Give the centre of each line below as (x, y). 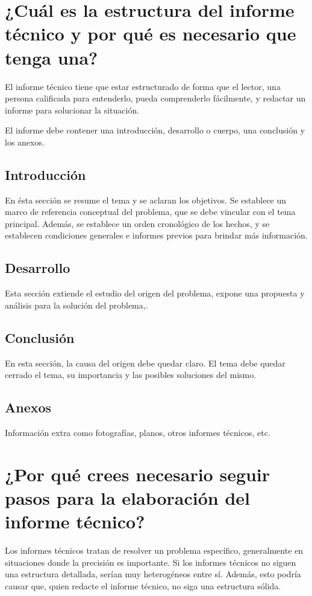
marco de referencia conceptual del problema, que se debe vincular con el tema (150, 212)
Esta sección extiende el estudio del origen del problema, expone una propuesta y (155, 293)
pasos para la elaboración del (127, 498)
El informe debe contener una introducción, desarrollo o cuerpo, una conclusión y (155, 130)
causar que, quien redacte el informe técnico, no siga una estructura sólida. (143, 585)
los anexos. (25, 142)
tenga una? (51, 57)
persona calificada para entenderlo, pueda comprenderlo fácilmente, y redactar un (155, 98)
